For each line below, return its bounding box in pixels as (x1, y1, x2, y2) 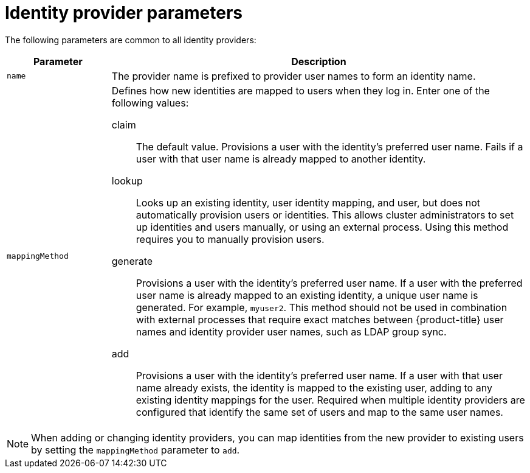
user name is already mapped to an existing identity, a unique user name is (136, 289, 478, 301)
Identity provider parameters (5, 2, 243, 23)
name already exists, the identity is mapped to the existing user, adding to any (136, 381, 492, 394)
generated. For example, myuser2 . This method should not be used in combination (136, 301, 508, 314)
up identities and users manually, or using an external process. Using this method (136, 220, 509, 233)
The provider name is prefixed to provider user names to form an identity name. (111, 69, 476, 82)
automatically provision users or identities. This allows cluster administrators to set (136, 208, 514, 221)
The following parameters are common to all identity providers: (5, 34, 256, 45)
